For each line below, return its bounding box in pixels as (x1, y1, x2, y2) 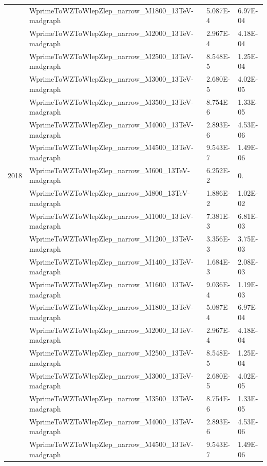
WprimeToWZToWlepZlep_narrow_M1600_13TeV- (29, 279, 194, 289)
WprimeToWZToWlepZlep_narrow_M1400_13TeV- (29, 256, 194, 267)
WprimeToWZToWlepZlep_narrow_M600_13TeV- (29, 164, 190, 175)
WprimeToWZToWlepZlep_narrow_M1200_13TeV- (29, 233, 194, 244)
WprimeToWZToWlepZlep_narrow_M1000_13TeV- (29, 210, 194, 221)
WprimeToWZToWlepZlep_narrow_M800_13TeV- (29, 188, 190, 198)
